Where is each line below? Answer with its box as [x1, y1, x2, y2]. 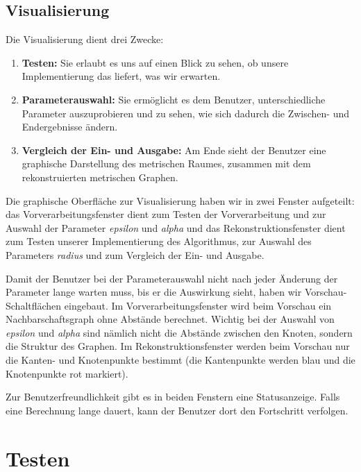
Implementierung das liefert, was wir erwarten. [22, 69, 221, 83]
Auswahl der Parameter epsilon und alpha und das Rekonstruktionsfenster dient [6, 220, 346, 235]
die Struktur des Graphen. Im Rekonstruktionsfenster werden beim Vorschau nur [6, 339, 350, 353]
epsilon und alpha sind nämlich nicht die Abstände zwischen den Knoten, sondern [6, 325, 353, 339]
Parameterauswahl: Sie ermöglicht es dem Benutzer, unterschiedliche [22, 92, 326, 106]
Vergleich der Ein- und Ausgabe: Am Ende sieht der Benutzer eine [22, 142, 326, 157]
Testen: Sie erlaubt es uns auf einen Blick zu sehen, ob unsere [22, 55, 289, 69]
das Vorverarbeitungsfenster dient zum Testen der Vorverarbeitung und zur [6, 207, 326, 221]
